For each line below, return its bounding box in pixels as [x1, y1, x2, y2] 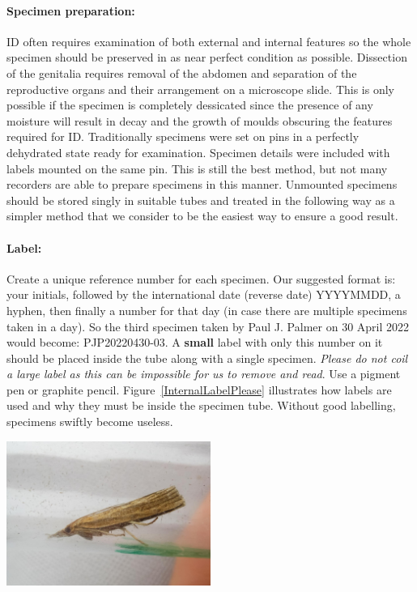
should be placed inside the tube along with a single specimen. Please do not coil [6, 349, 408, 366]
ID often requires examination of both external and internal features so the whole [6, 32, 411, 49]
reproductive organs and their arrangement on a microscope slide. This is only [6, 80, 394, 97]
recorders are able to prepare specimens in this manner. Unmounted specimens [6, 176, 398, 193]
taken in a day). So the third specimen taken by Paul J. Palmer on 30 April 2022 [6, 317, 410, 334]
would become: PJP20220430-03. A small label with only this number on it [6, 334, 383, 351]
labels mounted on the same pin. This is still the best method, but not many [6, 160, 388, 177]
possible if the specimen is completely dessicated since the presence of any [6, 96, 373, 113]
